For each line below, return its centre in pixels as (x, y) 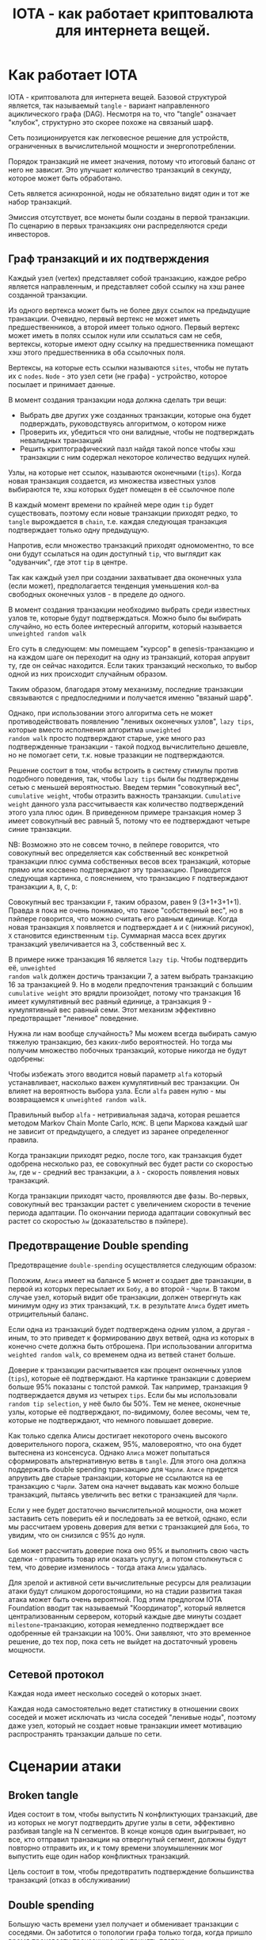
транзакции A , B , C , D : (43, 886)
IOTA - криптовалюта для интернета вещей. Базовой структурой (118, 97)
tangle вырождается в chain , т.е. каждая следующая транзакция (118, 521)
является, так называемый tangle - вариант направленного (109, 105)
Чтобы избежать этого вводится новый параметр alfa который (116, 1074)
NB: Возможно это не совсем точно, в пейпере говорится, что (114, 845)
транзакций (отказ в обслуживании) (69, 1880)
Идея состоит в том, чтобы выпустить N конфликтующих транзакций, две (133, 1814)
